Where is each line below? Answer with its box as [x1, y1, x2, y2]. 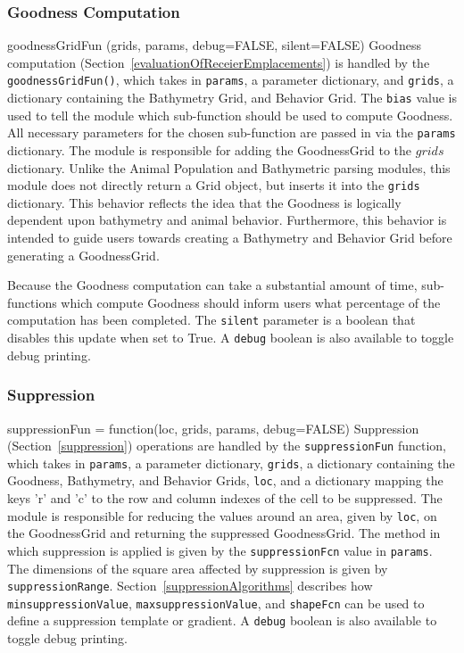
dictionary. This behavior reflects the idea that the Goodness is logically [7, 193, 402, 211]
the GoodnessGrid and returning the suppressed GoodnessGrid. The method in [7, 524, 441, 542]
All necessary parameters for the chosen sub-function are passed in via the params [7, 123, 456, 142]
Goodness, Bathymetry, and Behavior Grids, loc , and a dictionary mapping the [7, 471, 443, 490]
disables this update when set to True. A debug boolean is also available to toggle [7, 328, 454, 347]
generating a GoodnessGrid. [7, 245, 160, 264]
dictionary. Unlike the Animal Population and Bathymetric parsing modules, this [7, 158, 451, 177]
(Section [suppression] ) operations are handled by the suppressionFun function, [7, 436, 446, 455]
